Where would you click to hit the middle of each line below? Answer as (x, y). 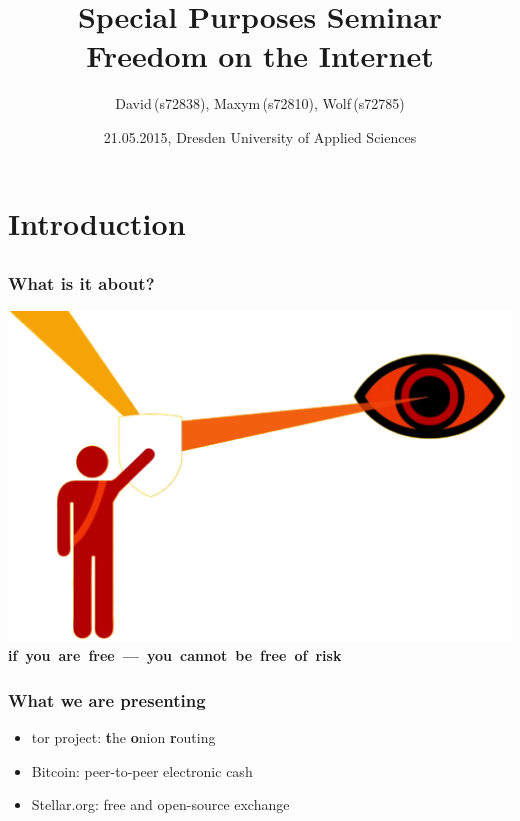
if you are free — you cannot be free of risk (175, 655)
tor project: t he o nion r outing (123, 737)
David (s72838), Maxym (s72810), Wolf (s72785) (260, 103)
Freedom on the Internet (260, 55)
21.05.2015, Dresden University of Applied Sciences (260, 136)
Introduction (97, 222)
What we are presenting (107, 699)
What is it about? (81, 283)
